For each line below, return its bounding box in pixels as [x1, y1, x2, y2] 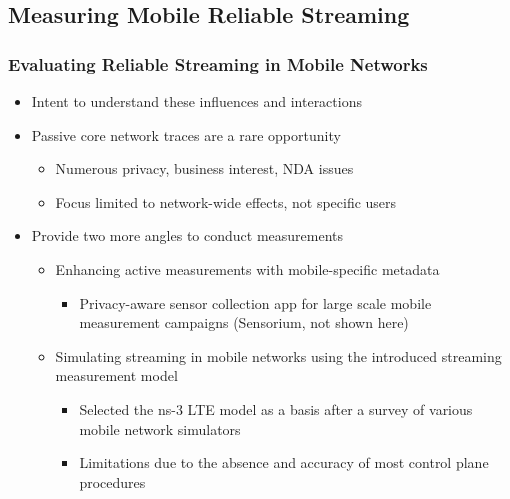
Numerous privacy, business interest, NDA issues [55, 158, 354, 179]
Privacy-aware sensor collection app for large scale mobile [79, 292, 432, 313]
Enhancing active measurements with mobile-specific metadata [55, 258, 440, 279]
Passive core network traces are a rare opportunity [31, 124, 341, 145]
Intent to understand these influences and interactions [31, 91, 362, 111]
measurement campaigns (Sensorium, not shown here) [79, 312, 409, 333]
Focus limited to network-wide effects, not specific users [55, 191, 397, 212]
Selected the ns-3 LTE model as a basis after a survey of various [79, 398, 473, 419]
